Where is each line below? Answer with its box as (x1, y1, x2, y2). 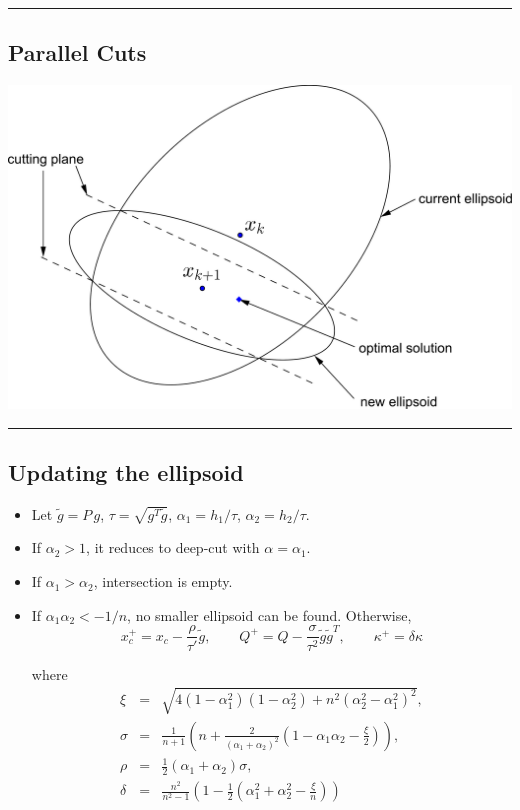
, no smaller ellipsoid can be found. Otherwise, (127, 604, 412, 625)
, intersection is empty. (93, 571, 233, 592)
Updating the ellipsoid (8, 457, 244, 488)
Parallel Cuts (8, 37, 147, 68)
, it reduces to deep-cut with (86, 537, 260, 558)
